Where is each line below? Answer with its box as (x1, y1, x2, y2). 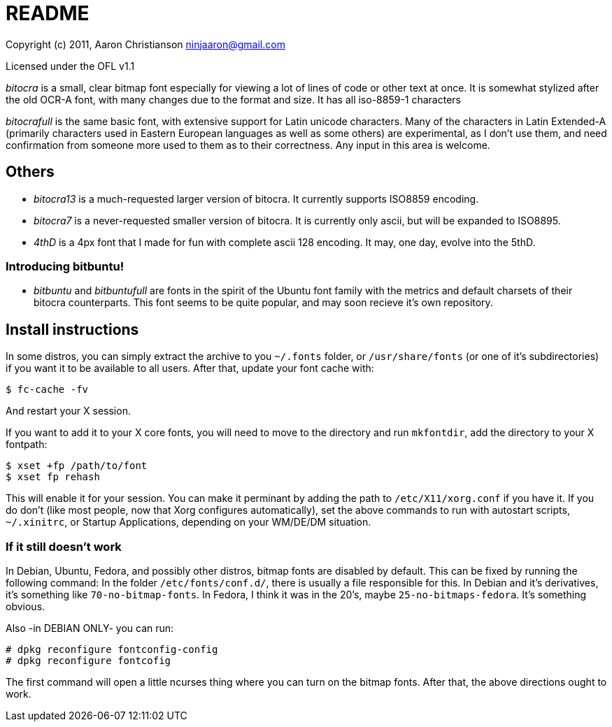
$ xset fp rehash (6, 471, 100, 483)
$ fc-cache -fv (6, 384, 89, 396)
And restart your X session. (6, 405, 131, 417)
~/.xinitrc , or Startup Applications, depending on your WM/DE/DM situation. (6, 516, 371, 528)
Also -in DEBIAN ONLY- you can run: (6, 621, 174, 634)
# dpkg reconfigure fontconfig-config (6, 643, 218, 655)
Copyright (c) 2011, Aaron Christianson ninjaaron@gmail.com (6, 38, 285, 50)
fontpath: (6, 438, 48, 451)
